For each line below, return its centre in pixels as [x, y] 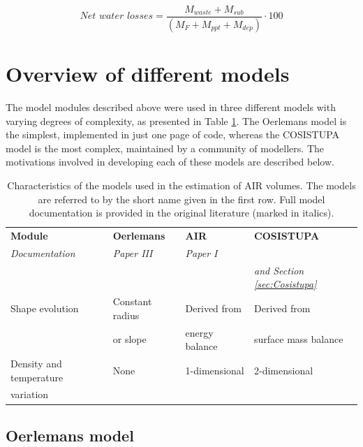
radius [126, 315]
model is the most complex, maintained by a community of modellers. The [165, 148]
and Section [279, 270]
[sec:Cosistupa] [286, 284]
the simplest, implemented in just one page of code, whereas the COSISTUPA [173, 134]
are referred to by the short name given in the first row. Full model [181, 199]
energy [199, 332]
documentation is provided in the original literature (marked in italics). [181, 213]
